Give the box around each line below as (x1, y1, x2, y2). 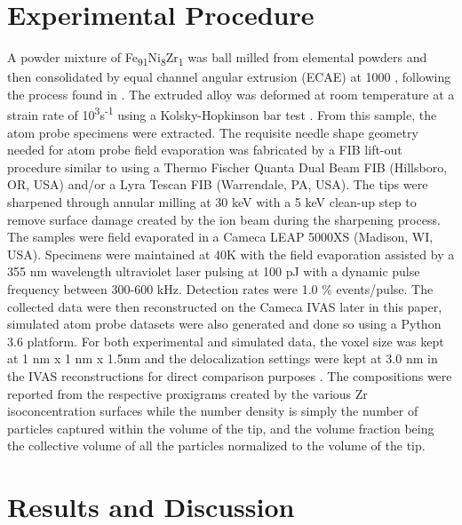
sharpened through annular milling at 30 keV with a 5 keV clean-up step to (7, 193, 417, 211)
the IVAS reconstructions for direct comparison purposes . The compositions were (7, 367, 452, 385)
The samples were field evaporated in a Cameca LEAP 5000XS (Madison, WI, (7, 227, 434, 246)
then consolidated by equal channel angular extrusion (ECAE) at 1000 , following (7, 68, 451, 86)
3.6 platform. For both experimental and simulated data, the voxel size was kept (7, 331, 444, 350)
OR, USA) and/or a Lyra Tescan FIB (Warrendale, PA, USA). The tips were (7, 175, 428, 194)
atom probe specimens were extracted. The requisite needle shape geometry (7, 123, 418, 141)
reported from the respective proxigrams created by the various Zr (7, 384, 368, 402)
